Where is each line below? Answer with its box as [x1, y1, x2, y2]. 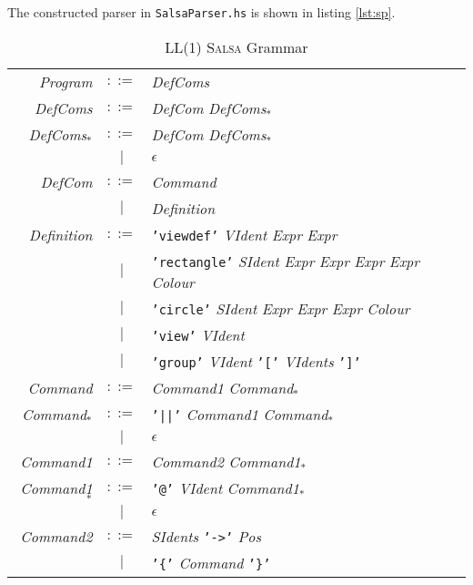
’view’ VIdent [151, 323, 245, 345]
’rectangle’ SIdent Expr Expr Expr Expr [151, 250, 419, 272]
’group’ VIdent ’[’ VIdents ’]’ [151, 350, 361, 372]
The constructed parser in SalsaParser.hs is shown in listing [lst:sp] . [7, 3, 396, 21]
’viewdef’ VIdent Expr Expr [151, 223, 337, 245]
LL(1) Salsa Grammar [165, 36, 308, 57]
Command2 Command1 [151, 450, 301, 472]
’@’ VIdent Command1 [151, 477, 299, 499]
